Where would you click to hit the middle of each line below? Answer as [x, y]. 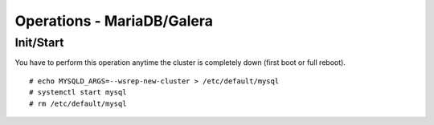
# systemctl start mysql [78, 93]
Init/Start [39, 42]
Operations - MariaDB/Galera [114, 21]
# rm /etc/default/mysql [78, 103]
